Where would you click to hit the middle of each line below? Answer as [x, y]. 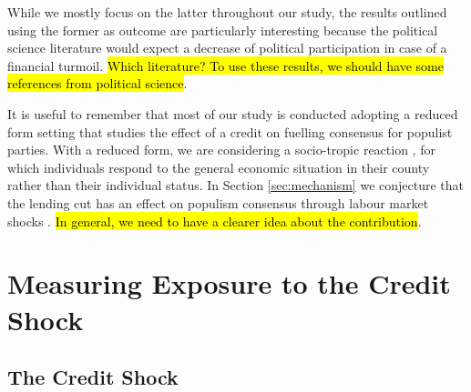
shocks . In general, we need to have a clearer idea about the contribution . [215, 221]
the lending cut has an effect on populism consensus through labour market [218, 202]
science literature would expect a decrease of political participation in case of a [227, 48]
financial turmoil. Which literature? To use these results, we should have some [225, 65]
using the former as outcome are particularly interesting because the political [223, 30]
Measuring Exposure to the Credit [229, 283]
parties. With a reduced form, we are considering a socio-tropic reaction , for [221, 150]
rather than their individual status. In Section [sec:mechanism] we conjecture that [235, 185]
